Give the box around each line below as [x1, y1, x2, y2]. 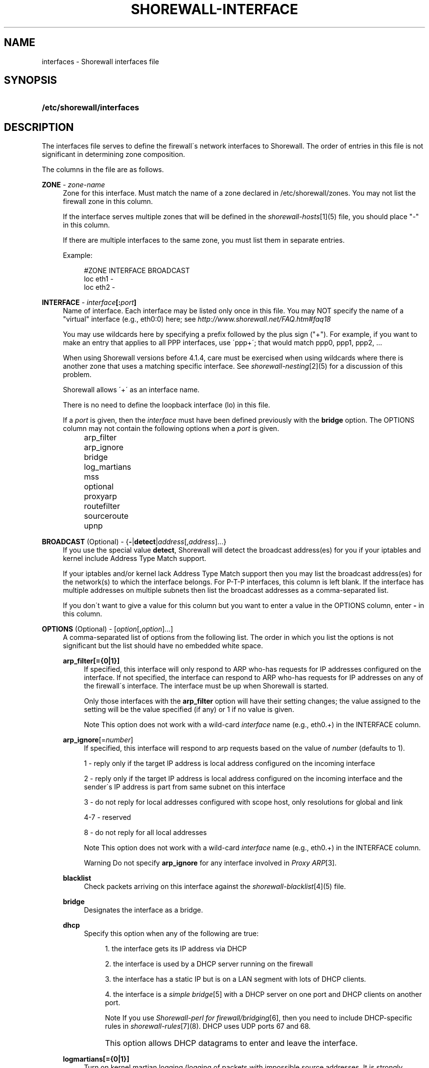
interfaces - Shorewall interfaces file [42, 57, 159, 66]
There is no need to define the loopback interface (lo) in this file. [63, 401, 270, 409]
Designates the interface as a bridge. [84, 906, 203, 915]
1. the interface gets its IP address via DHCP [105, 944, 247, 953]
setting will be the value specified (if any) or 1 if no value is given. [84, 705, 294, 714]
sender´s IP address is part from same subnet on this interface [84, 783, 286, 791]
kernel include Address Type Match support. [63, 554, 207, 563]
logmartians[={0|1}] [63, 1055, 129, 1064]
